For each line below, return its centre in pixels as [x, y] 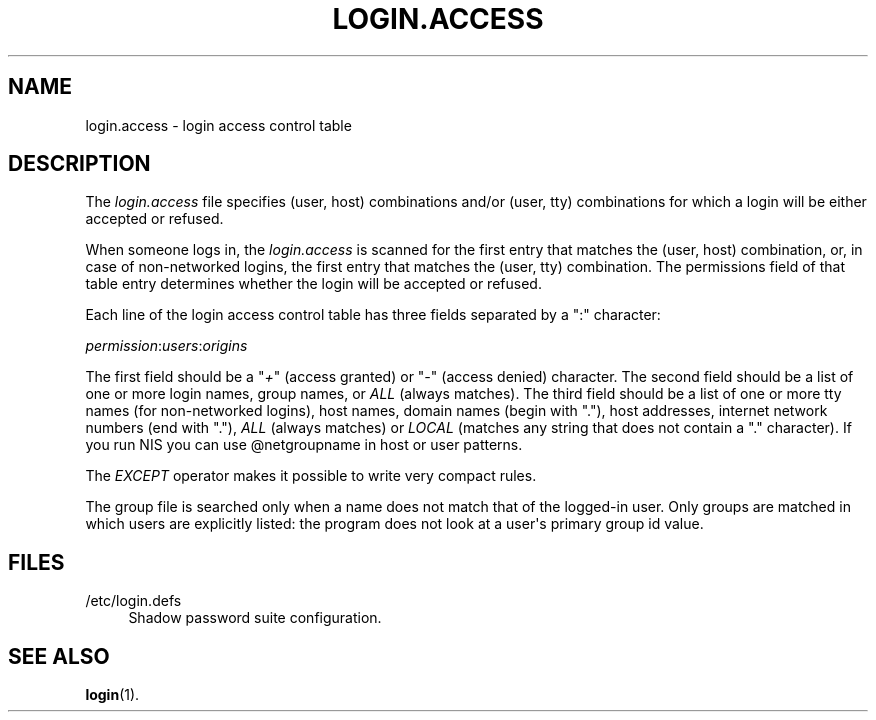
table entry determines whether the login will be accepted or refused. [313, 284]
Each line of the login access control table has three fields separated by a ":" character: [373, 315]
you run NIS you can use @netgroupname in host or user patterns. [304, 445]
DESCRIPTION [79, 164]
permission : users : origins [166, 346]
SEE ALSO [59, 656]
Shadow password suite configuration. [255, 618]
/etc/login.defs [133, 601]
